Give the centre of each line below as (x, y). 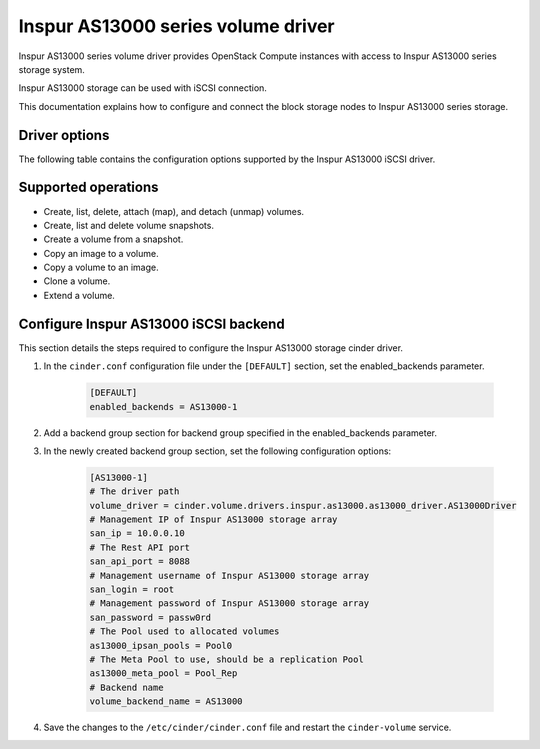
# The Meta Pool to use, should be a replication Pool (226, 659)
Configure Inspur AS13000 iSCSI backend (151, 323)
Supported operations (88, 187)
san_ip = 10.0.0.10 (137, 533)
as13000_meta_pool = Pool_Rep (163, 673)
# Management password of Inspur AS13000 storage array (229, 603)
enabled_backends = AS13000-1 (163, 406)
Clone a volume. (77, 281)
